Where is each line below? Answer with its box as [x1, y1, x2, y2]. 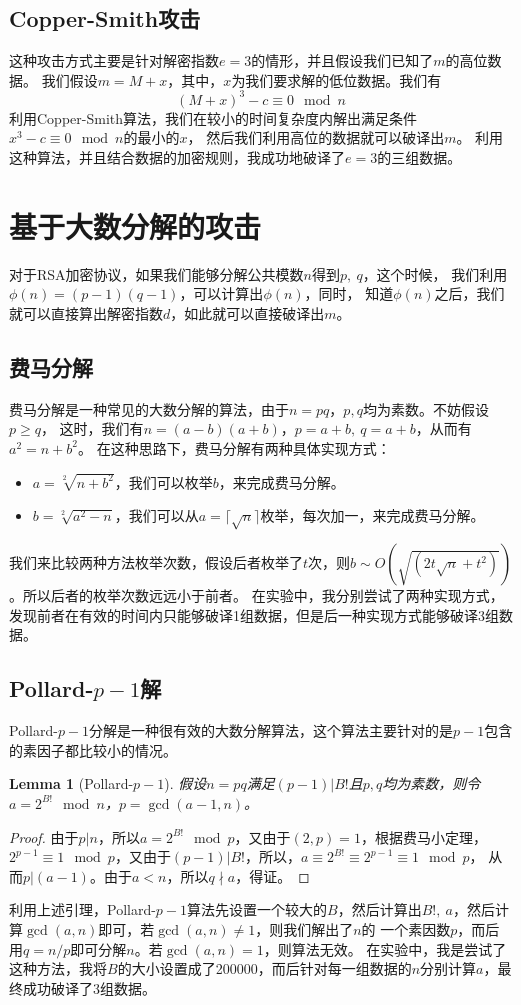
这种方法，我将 [9, 958, 107, 979]
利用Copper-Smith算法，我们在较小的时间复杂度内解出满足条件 [9, 107, 418, 128]
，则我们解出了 [255, 918, 354, 939]
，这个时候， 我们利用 [362, 263, 508, 284]
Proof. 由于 [9, 826, 79, 847]
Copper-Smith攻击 [9, 3, 201, 34]
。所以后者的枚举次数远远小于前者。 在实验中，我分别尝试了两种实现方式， [9, 585, 504, 606]
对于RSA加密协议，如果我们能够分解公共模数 [9, 263, 304, 284]
